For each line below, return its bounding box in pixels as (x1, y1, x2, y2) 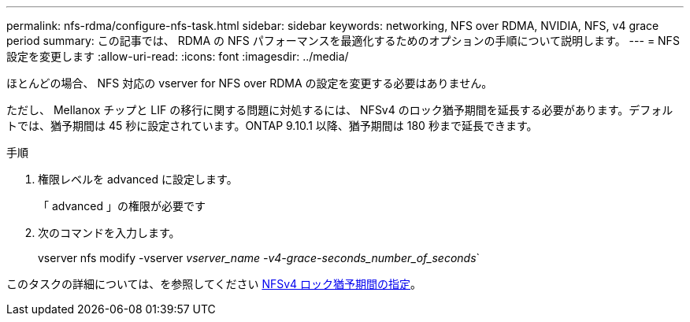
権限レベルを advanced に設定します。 (38, 172, 238, 186)
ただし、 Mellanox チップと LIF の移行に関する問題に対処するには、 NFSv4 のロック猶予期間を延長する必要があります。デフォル (6, 103, 673, 117)
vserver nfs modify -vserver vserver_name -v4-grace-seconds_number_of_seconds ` (38, 251, 480, 265)
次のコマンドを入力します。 (38, 226, 180, 239)
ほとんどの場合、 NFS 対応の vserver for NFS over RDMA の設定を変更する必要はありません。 (6, 76, 493, 90)
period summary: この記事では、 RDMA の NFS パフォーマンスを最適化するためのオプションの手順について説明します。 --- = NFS (6, 34, 680, 47)
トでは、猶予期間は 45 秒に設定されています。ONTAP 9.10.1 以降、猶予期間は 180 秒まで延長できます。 (6, 119, 538, 132)
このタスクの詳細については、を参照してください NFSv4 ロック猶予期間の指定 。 (6, 277, 422, 291)
